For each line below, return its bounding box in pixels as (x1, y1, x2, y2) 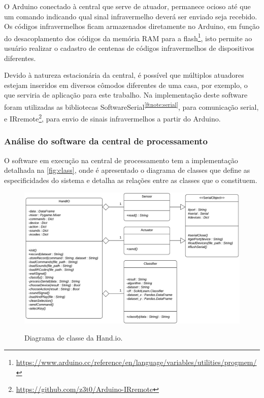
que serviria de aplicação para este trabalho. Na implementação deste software (4, 89, 248, 100)
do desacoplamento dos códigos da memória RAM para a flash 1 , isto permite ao (4, 31, 252, 43)
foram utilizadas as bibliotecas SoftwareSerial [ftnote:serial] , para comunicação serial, (4, 100, 259, 112)
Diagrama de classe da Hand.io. (24, 332, 123, 343)
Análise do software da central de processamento (4, 135, 208, 147)
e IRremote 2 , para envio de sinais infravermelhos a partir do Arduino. (4, 112, 221, 124)
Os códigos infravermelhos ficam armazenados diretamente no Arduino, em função (4, 21, 259, 32)
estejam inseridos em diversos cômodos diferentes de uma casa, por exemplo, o (4, 79, 248, 90)
